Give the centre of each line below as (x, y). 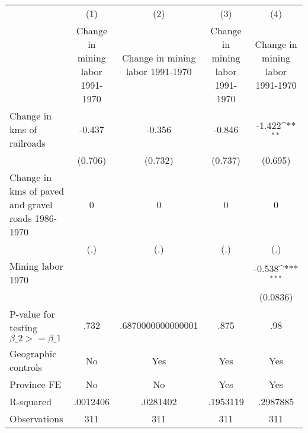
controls (26, 367)
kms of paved (37, 191)
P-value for (32, 314)
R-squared (31, 401)
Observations (36, 419)
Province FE (36, 384)
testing (24, 327)
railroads (28, 143)
